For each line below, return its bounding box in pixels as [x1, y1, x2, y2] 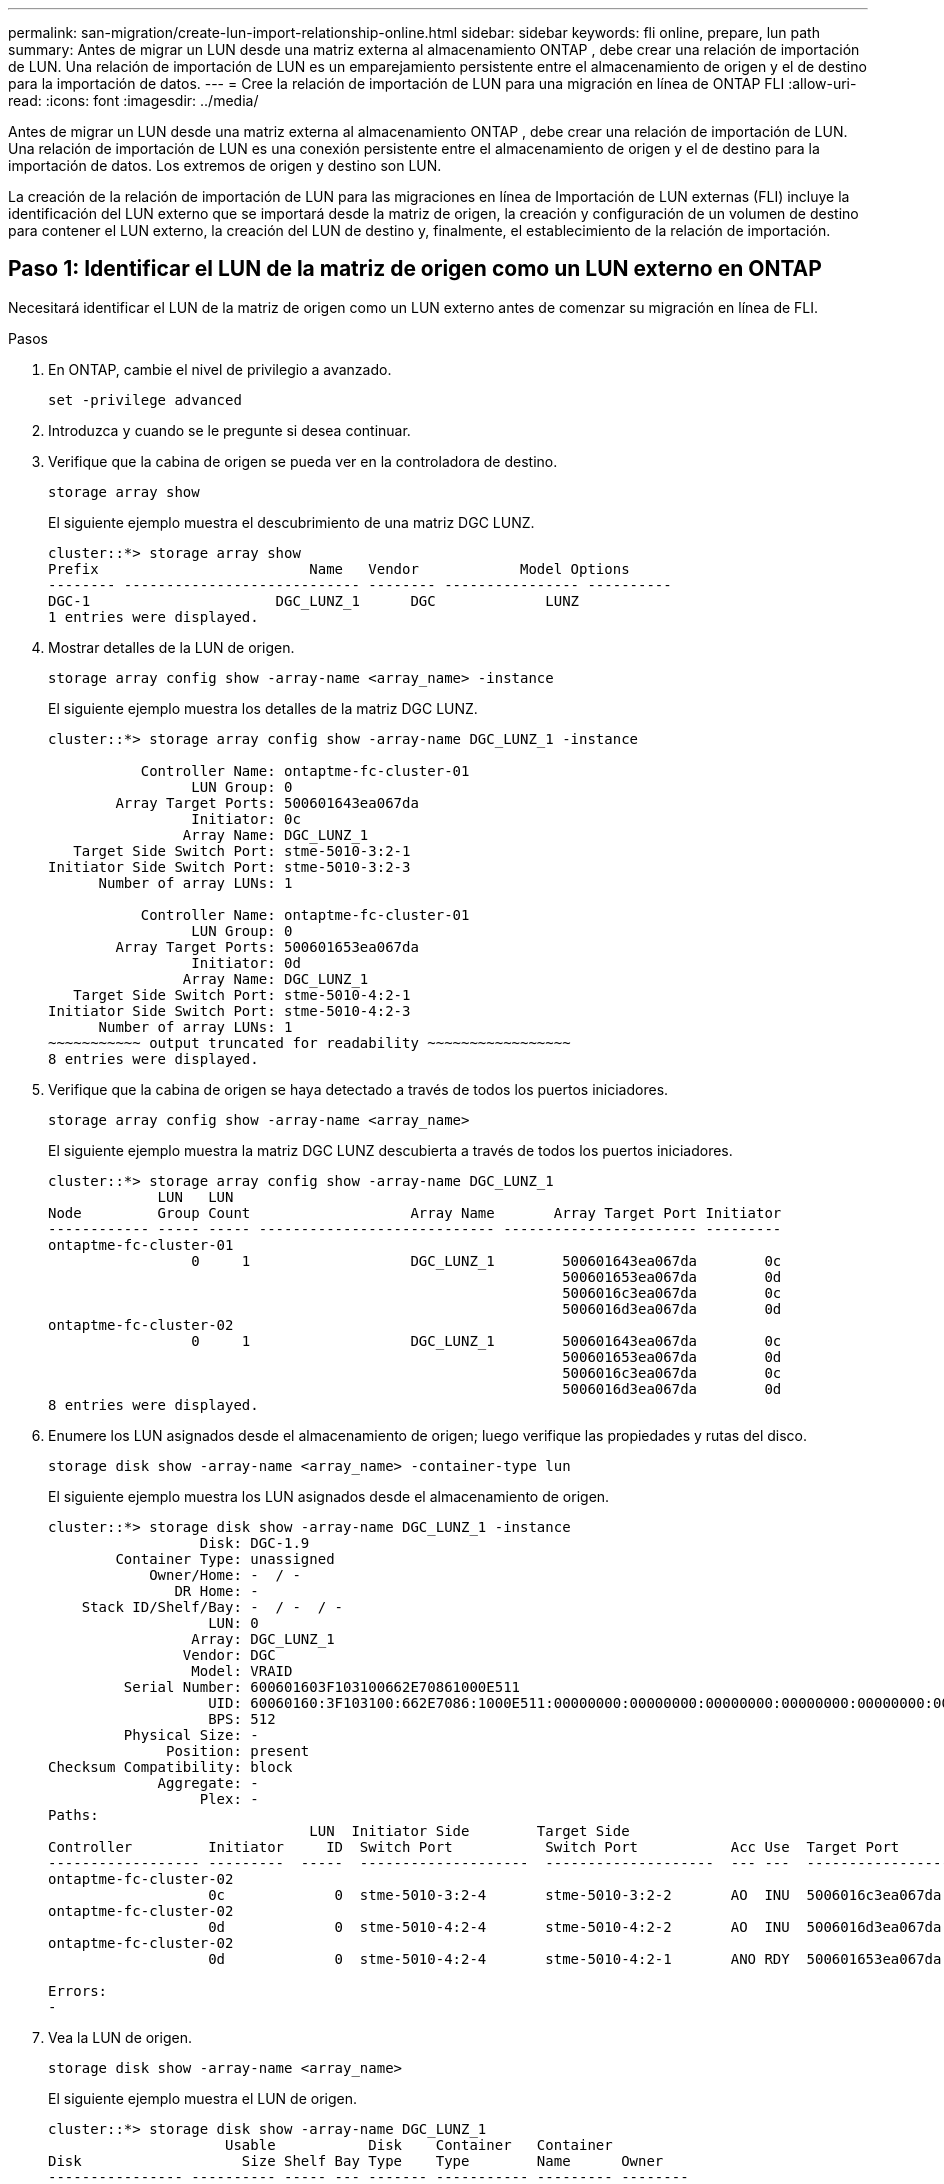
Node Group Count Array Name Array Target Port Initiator [48, 1204, 782, 1221]
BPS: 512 [208, 1710, 276, 1727]
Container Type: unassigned [115, 1550, 335, 1567]
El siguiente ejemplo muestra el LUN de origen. [48, 2089, 357, 2107]
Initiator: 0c [191, 810, 301, 827]
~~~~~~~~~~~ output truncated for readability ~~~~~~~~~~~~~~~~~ [48, 1034, 571, 1051]
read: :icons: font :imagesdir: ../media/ [8, 92, 259, 109]
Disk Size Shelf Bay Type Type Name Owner [48, 2152, 664, 2169]
